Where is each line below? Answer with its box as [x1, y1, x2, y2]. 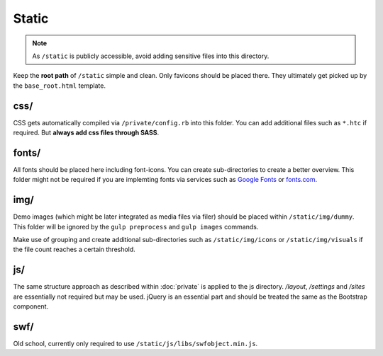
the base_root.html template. [13, 81, 106, 90]
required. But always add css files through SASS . [13, 128, 160, 137]
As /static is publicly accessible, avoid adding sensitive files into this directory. [32, 52, 270, 60]
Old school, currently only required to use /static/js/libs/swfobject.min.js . [13, 339, 258, 348]
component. [13, 302, 49, 311]
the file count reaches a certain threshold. [13, 245, 136, 254]
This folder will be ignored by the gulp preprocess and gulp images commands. [13, 222, 259, 231]
